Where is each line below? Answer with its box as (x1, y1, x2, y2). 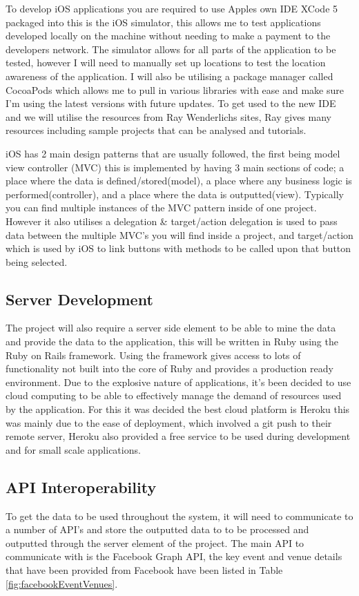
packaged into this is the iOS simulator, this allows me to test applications (6, 15, 321, 29)
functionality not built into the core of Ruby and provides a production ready (6, 361, 333, 376)
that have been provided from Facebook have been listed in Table (6, 563, 283, 577)
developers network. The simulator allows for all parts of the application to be (6, 41, 336, 56)
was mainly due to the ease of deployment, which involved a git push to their (6, 415, 332, 430)
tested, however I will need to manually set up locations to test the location (6, 55, 326, 70)
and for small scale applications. (6, 442, 141, 456)
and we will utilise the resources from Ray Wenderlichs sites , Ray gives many (6, 109, 331, 124)
